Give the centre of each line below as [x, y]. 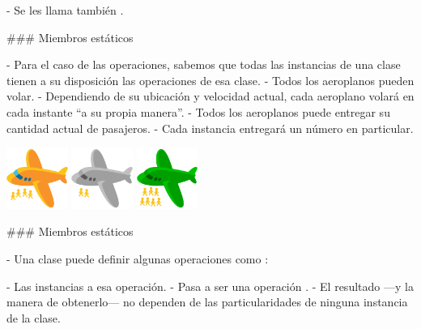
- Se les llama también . [65, 10]
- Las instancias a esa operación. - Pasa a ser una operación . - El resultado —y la [210, 286]
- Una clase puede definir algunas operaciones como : [138, 258]
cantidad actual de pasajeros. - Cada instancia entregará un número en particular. [210, 128]
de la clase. [34, 317]
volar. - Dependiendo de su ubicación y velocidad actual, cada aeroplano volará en [210, 96]
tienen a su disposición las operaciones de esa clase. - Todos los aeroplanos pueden [210, 80]
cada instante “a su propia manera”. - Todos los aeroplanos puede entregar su [198, 111]
